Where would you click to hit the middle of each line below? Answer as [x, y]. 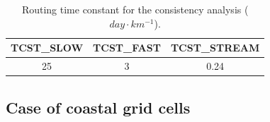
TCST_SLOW [47, 48]
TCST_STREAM [215, 48]
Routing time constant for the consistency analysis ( [135, 9]
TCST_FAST [127, 48]
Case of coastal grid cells [98, 107]
